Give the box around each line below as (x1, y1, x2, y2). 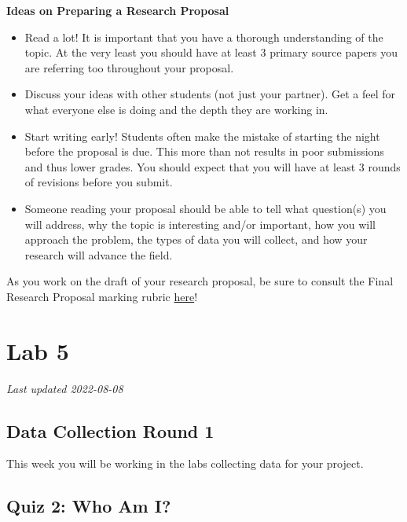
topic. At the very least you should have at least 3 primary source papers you (24, 44, 398, 61)
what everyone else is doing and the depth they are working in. (24, 101, 328, 117)
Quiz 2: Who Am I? (6, 494, 171, 518)
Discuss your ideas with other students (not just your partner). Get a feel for (24, 86, 396, 102)
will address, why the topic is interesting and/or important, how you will (24, 215, 376, 232)
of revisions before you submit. (24, 174, 173, 190)
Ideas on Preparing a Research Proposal (6, 2, 229, 18)
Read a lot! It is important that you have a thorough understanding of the (24, 28, 383, 45)
